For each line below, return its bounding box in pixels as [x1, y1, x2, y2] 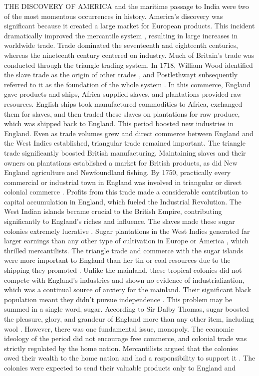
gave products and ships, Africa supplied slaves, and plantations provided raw [4, 89, 242, 99]
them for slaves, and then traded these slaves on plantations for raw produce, [4, 108, 240, 119]
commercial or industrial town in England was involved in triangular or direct [4, 177, 242, 187]
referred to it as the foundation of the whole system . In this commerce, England [4, 79, 251, 89]
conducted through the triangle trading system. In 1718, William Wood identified [4, 59, 253, 70]
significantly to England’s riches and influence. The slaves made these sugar [4, 216, 235, 226]
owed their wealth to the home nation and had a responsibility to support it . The [4, 353, 256, 363]
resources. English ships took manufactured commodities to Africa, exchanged [4, 98, 243, 109]
